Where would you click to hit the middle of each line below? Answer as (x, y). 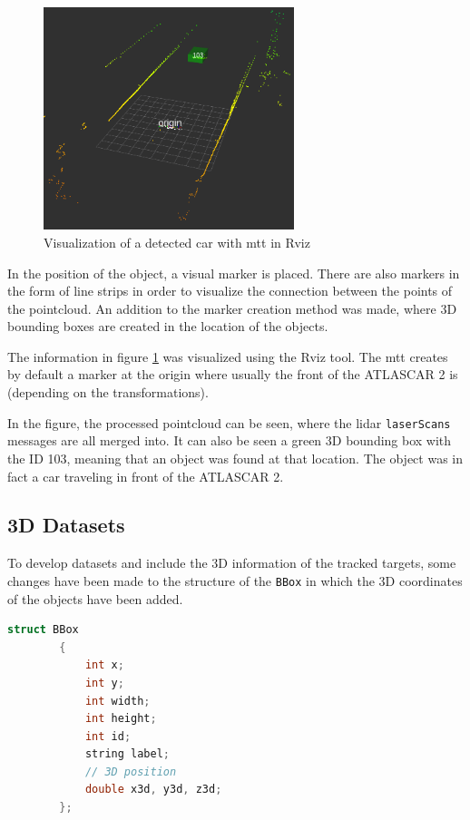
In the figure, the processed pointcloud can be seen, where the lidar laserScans (229, 422)
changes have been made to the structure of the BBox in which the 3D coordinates (235, 580)
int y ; (104, 683)
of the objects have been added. (95, 598)
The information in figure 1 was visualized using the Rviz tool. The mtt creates (228, 356)
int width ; (117, 701)
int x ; (104, 665)
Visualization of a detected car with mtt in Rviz (177, 242)
